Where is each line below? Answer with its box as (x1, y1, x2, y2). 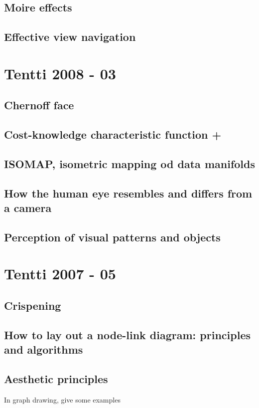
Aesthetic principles (4, 371, 108, 386)
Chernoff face (4, 97, 74, 113)
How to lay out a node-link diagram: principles (4, 327, 251, 342)
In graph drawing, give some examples (4, 394, 121, 405)
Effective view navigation (4, 29, 136, 44)
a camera (4, 200, 52, 215)
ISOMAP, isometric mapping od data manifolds (4, 156, 255, 171)
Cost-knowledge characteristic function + (4, 127, 222, 142)
